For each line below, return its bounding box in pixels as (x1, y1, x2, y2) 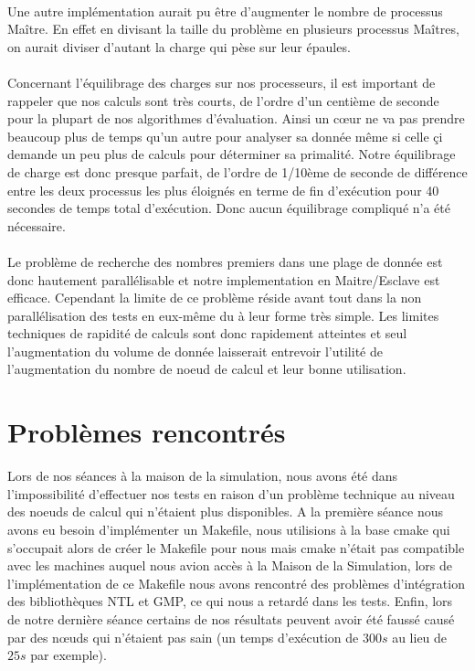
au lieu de (392, 627, 448, 646)
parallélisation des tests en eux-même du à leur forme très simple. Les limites (7, 305, 439, 325)
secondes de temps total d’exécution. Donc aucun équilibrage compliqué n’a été (7, 198, 450, 218)
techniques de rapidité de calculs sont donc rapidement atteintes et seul (7, 324, 407, 343)
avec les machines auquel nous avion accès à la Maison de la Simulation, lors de (7, 556, 452, 575)
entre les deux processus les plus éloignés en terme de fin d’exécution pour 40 (7, 180, 439, 199)
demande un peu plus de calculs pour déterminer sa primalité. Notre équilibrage (7, 144, 456, 164)
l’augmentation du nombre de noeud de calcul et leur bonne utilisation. (7, 359, 406, 378)
